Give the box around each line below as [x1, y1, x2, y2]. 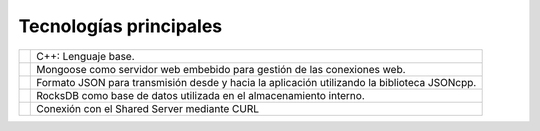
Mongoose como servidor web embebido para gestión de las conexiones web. [36, 62, 406, 76]
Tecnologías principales [18, 15, 223, 37]
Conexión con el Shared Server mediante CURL [36, 101, 260, 115]
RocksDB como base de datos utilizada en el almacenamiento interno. [36, 88, 365, 102]
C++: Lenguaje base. [36, 49, 135, 63]
